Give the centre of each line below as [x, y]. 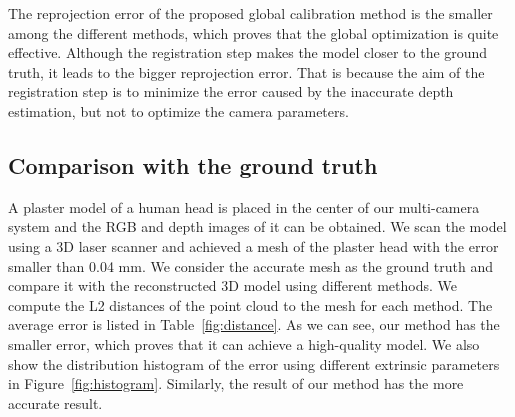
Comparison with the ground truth [193, 164]
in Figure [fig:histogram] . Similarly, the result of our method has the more [236, 383]
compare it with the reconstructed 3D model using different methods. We [232, 285]
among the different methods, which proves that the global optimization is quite [253, 32]
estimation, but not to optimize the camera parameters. [178, 110]
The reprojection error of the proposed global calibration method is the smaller [250, 13]
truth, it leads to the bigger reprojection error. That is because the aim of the [246, 71]
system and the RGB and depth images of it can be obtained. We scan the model [257, 226]
